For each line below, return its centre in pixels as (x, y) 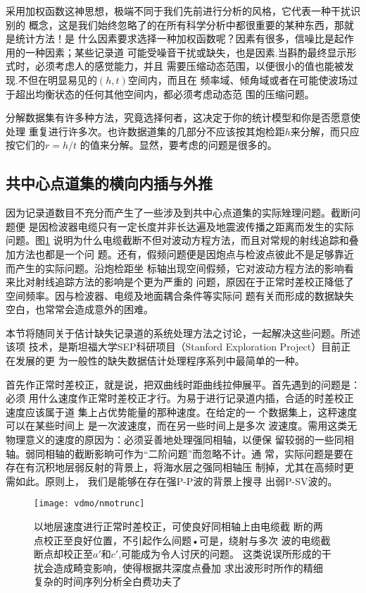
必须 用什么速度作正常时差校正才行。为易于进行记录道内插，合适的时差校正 (180, 398)
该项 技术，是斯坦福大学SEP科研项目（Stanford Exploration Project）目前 (173, 347)
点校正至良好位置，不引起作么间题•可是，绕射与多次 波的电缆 (177, 540)
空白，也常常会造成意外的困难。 (80, 309)
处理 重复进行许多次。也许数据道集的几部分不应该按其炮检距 (145, 131)
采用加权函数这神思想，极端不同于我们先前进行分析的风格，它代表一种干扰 (178, 11)
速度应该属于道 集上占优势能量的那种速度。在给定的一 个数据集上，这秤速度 (182, 411)
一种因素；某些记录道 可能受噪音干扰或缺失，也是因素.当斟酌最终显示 (186, 52)
